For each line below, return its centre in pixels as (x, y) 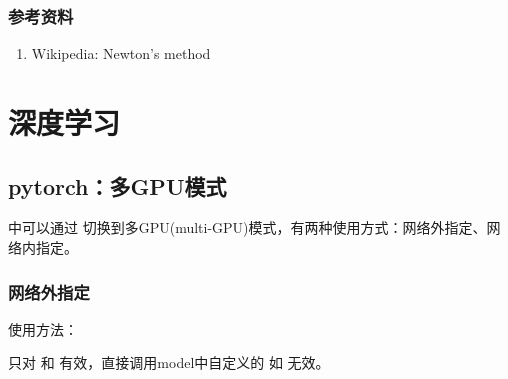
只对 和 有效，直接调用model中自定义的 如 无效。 (169, 362)
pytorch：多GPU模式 (117, 185)
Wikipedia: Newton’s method (121, 53)
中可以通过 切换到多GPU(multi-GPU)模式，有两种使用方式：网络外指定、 (247, 227)
